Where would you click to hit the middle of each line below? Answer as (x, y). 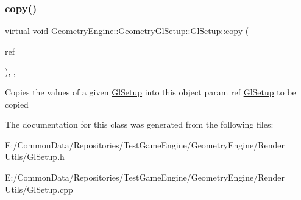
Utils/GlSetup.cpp (39, 189)
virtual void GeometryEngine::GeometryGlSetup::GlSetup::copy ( (127, 31)
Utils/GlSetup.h (35, 157)
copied (17, 104)
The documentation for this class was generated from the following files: (139, 124)
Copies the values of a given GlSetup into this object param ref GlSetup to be (150, 92)
